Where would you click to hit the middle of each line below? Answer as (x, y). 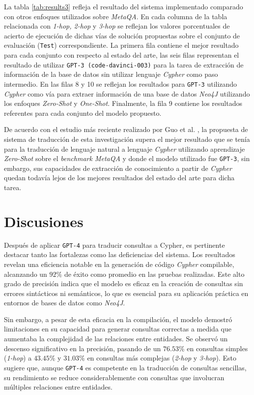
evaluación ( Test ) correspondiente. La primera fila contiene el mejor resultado (121, 45)
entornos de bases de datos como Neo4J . (65, 303)
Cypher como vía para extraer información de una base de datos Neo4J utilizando (127, 93)
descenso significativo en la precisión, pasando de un (83, 348)
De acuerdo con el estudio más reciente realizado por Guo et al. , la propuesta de (126, 129)
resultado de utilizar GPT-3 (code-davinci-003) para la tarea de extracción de (124, 64)
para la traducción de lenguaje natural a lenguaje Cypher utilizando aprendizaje (125, 148)
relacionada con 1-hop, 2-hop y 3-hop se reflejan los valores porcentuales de (117, 26)
